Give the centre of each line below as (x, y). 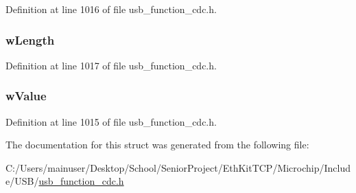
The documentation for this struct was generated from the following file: (157, 145)
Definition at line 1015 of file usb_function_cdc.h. (111, 121)
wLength (30, 39)
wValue (26, 96)
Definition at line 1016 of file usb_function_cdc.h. (111, 9)
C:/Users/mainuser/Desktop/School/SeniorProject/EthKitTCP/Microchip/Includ (178, 167)
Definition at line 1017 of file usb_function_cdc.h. (111, 65)
